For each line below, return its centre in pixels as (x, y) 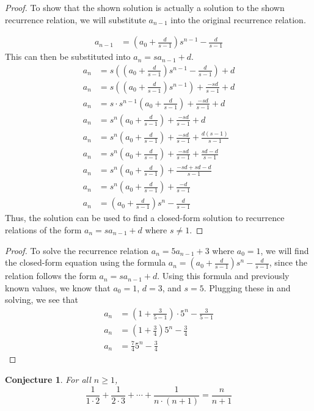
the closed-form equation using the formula (86, 262)
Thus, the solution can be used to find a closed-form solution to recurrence (145, 218)
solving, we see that (42, 300)
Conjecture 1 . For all (48, 379)
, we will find (285, 250)
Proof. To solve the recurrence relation (77, 250)
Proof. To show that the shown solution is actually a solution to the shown (145, 7)
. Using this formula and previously (223, 276)
